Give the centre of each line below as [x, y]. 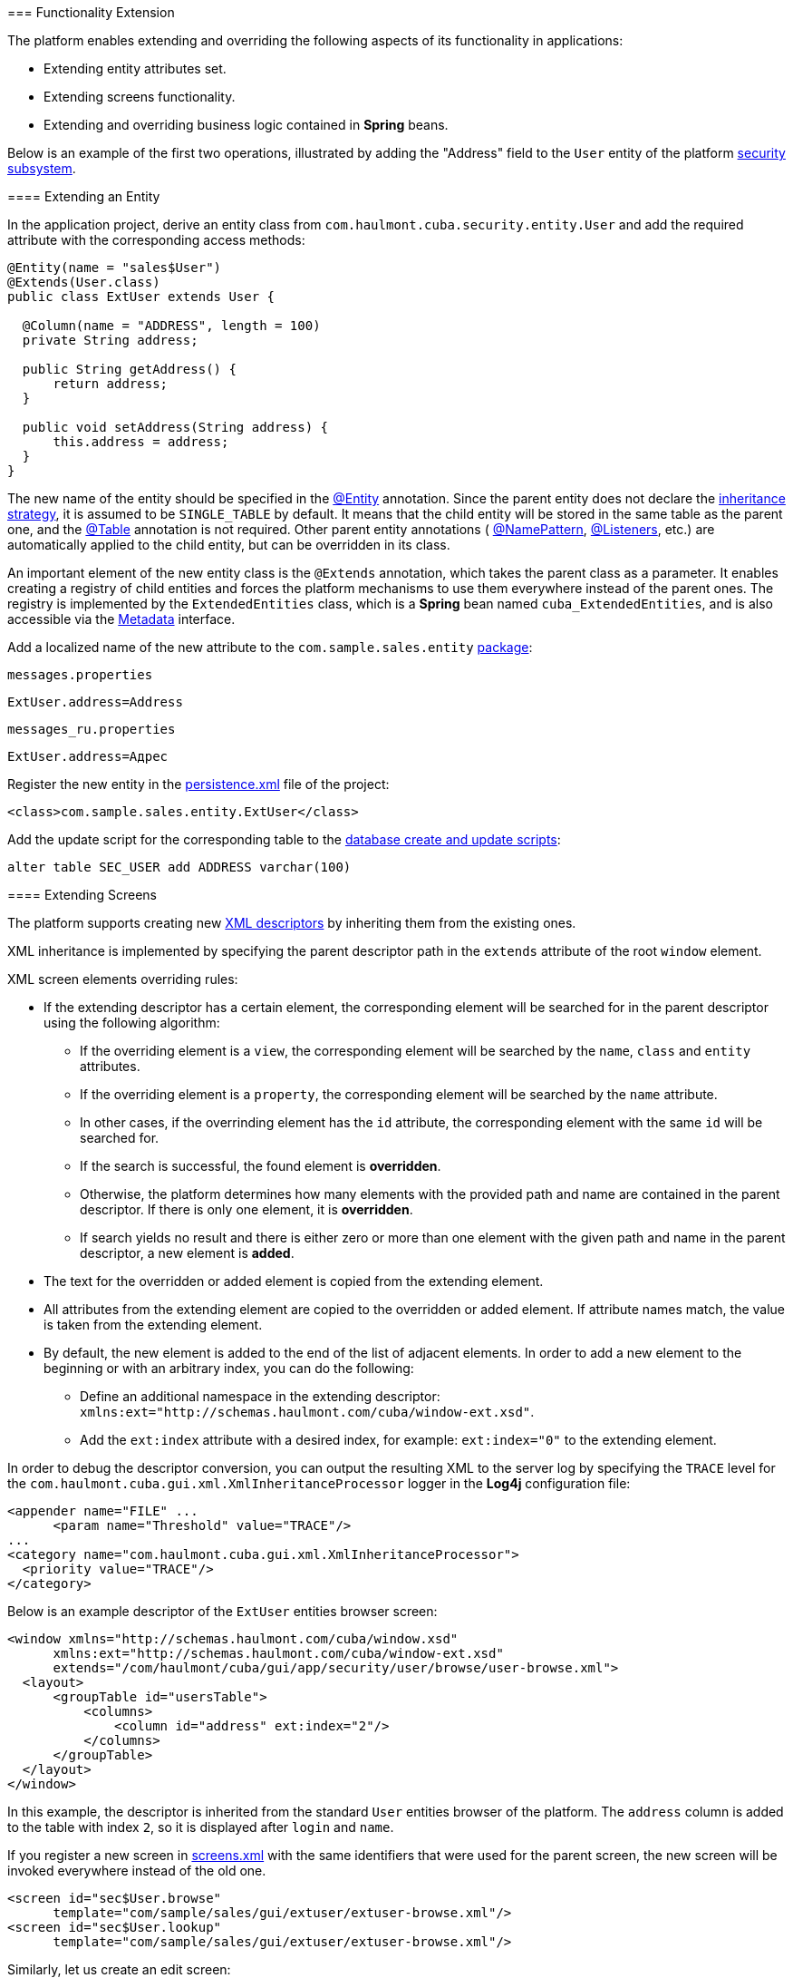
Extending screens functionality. [140, 97]
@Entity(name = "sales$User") [115, 268]
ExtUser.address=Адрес [88, 756]
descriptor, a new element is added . [187, 1253]
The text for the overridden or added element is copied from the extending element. [294, 1281]
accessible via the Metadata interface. [121, 619]
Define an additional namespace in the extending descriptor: [260, 1396]
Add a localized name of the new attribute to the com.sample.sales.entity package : [270, 647]
